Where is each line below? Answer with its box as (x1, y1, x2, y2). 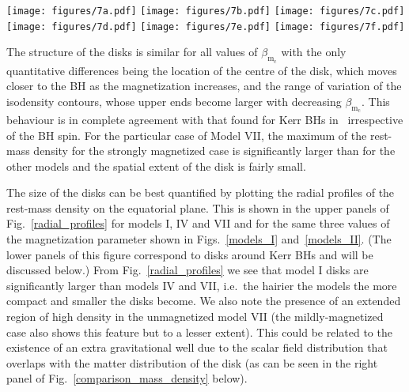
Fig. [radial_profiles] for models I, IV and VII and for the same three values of (6, 215, 390, 232)
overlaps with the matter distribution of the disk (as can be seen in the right (6, 354, 378, 371)
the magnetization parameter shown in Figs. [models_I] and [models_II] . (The (6, 231, 392, 247)
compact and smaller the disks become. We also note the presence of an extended (6, 292, 401, 309)
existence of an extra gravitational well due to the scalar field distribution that (6, 339, 388, 356)
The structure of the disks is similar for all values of (6, 43, 258, 60)
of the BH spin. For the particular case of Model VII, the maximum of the (6, 126, 367, 143)
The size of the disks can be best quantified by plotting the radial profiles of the (6, 184, 395, 201)
